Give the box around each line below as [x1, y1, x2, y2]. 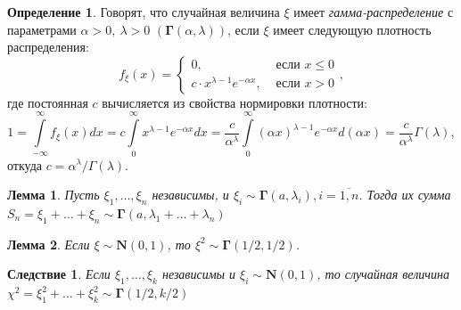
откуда [7, 155, 42, 174]
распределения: [7, 37, 89, 56]
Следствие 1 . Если [7, 265, 111, 283]
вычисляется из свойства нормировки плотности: [102, 93, 367, 111]
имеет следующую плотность [273, 20, 432, 38]
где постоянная [7, 93, 88, 111]
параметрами [7, 20, 77, 38]
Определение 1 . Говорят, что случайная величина [7, 3, 280, 20]
